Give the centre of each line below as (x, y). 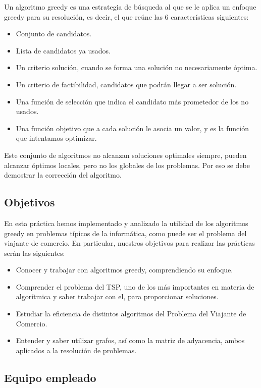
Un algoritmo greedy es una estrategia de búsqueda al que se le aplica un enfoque (130, 7)
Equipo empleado (50, 377)
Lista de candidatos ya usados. (63, 50)
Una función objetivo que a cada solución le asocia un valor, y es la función (132, 128)
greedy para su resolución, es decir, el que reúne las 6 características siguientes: (126, 16)
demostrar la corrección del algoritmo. (63, 175)
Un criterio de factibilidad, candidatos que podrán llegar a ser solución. (126, 84)
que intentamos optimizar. (56, 138)
